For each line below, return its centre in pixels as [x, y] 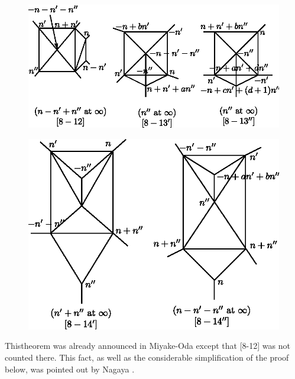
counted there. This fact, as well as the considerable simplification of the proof [147, 357]
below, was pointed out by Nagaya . [70, 369]
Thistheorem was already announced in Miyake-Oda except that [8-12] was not [147, 346]
